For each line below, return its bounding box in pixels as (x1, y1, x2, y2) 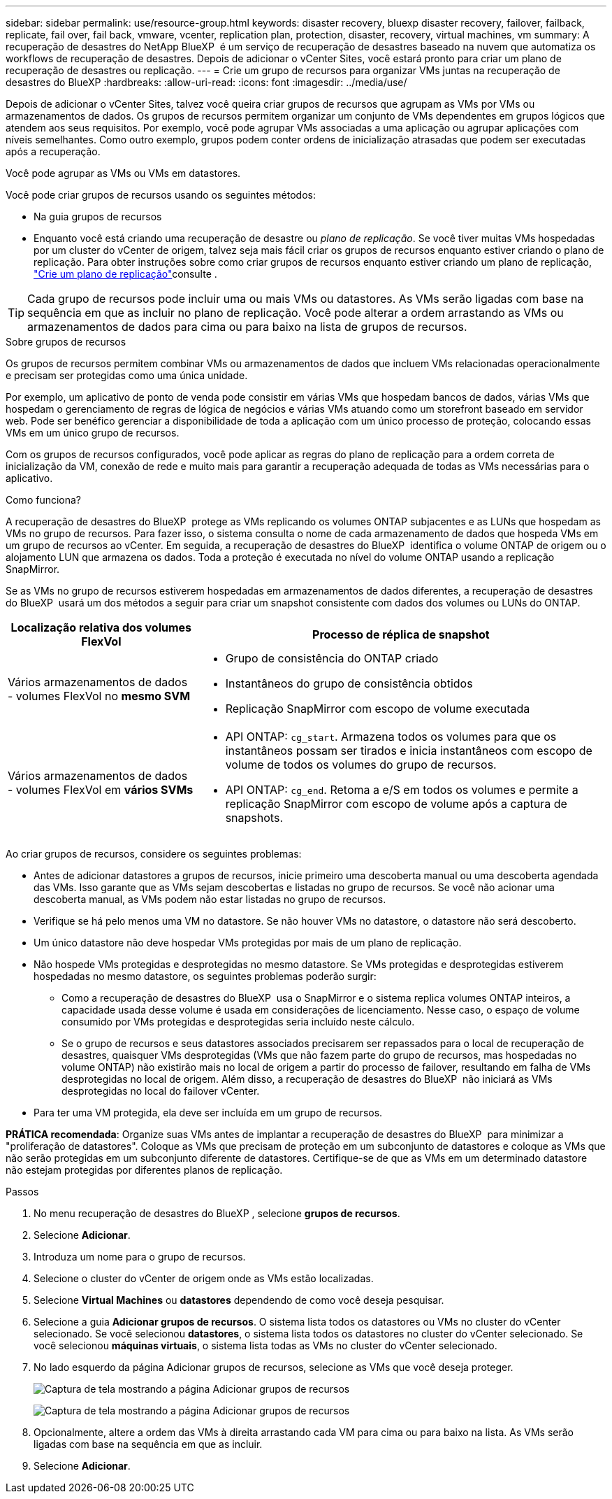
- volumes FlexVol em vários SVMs (8, 783, 194, 797)
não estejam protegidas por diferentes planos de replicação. (6, 1164, 283, 1176)
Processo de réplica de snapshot (312, 627, 490, 641)
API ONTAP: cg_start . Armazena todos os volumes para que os (225, 730, 557, 744)
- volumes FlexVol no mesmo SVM (8, 689, 191, 703)
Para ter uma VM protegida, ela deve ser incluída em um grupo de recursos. (34, 1107, 383, 1118)
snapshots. (225, 811, 283, 825)
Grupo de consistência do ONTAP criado (225, 651, 439, 665)
